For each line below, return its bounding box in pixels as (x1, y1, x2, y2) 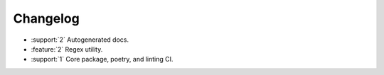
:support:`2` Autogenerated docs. (31, 35, 129, 44)
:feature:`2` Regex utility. (31, 45, 103, 53)
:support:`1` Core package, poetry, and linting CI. (31, 55, 174, 64)
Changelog (13, 11, 80, 26)
